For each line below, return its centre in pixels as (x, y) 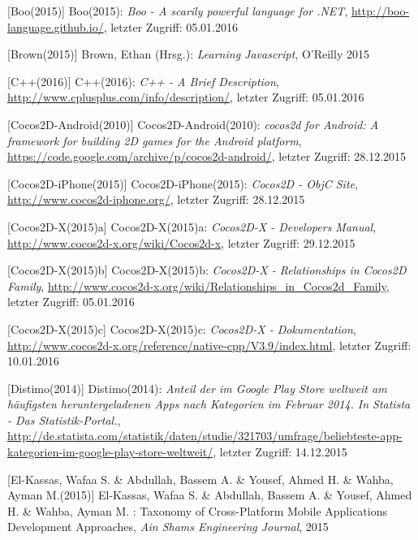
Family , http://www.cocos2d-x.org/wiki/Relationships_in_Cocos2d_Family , (198, 285)
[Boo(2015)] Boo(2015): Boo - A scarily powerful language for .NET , (178, 11)
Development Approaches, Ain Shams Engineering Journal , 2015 (168, 527)
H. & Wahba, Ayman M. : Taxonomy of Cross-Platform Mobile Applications (197, 510)
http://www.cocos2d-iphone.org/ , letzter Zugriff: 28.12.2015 (156, 199)
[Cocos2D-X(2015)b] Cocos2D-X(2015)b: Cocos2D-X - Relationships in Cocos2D (207, 270)
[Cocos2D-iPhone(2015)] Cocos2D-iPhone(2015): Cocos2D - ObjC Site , (183, 183)
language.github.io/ (56, 26)
